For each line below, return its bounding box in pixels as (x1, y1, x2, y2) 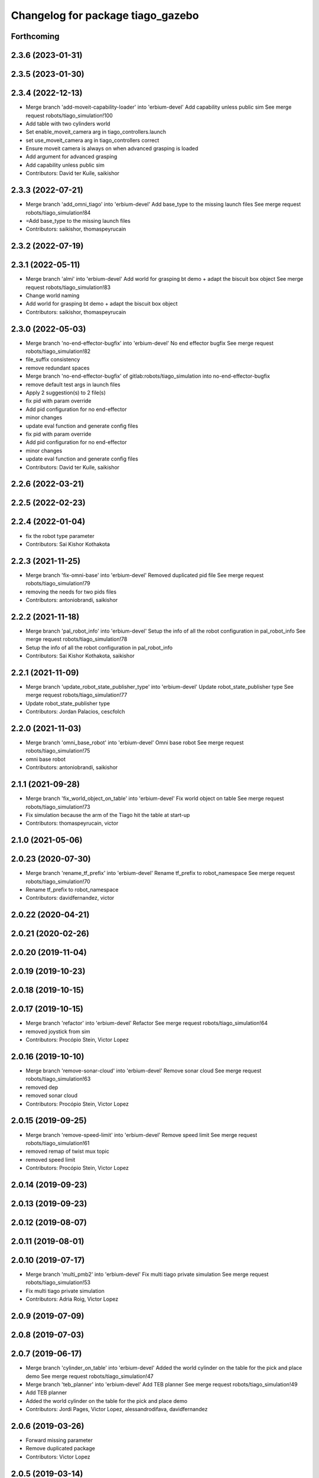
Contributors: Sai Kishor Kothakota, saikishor (25, 652, 135, 659)
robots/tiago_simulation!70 (25, 878, 91, 885)
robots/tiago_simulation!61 (25, 1139, 90, 1146)
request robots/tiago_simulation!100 (25, 112, 113, 119)
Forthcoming (11, 31, 60, 41)
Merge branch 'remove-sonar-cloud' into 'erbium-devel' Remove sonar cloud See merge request (25, 1067, 262, 1074)
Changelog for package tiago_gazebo (11, 9, 199, 22)
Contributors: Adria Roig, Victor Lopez (25, 1295, 119, 1303)
